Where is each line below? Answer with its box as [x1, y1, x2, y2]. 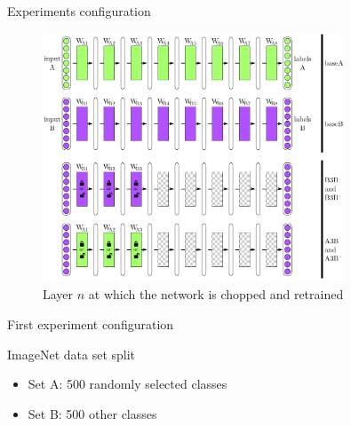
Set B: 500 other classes [28, 404, 157, 422]
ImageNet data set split [7, 344, 136, 363]
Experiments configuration [7, 2, 151, 20]
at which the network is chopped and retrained [88, 285, 344, 304]
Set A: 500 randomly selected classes [28, 375, 227, 393]
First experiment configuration [7, 315, 174, 334]
